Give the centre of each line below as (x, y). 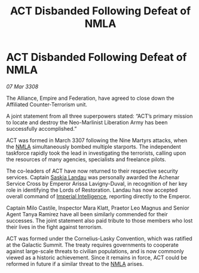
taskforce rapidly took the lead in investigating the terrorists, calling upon (96, 153)
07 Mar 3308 (22, 86)
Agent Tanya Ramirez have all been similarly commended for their (87, 214)
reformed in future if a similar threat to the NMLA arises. (75, 263)
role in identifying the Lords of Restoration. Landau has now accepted (92, 190)
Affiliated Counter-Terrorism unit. (47, 104)
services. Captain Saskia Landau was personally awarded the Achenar (93, 177)
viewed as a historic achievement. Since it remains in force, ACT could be (97, 257)
